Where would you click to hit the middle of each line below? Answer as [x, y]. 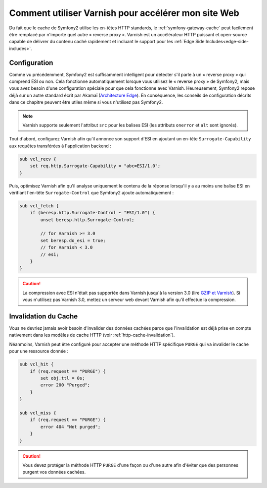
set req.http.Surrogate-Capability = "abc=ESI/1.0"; [95, 166]
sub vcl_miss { [38, 413]
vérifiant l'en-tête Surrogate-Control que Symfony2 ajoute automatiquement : [91, 192]
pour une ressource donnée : [39, 351]
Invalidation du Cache [44, 316]
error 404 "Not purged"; [70, 427]
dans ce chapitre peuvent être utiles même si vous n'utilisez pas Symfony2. [86, 102]
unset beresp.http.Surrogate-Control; [87, 220]
